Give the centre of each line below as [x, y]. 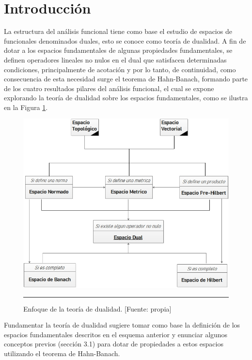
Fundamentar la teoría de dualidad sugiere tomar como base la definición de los [122, 325]
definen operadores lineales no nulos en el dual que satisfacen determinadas [115, 59]
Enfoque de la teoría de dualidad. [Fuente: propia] [97, 308]
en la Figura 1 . [26, 107]
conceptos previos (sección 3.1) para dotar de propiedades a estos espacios [114, 344]
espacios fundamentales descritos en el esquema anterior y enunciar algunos [116, 334]
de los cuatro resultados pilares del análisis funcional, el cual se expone [109, 88]
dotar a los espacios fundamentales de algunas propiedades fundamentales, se [118, 50]
